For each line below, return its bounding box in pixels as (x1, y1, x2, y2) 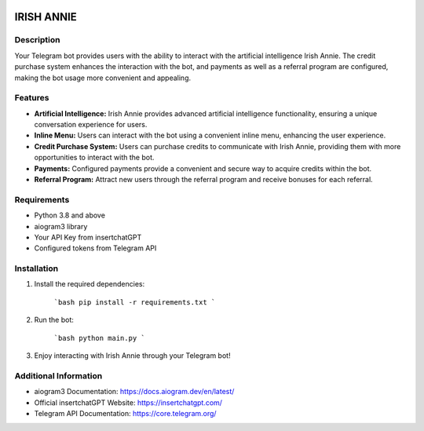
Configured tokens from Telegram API (34, 243, 157, 253)
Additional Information (14, 370, 103, 381)
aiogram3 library (34, 221, 88, 231)
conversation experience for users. (34, 120, 148, 130)
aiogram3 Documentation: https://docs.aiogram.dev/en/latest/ (34, 387, 235, 396)
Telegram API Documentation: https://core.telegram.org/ (34, 408, 217, 418)
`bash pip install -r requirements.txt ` (53, 298, 216, 306)
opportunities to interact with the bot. (34, 153, 155, 163)
